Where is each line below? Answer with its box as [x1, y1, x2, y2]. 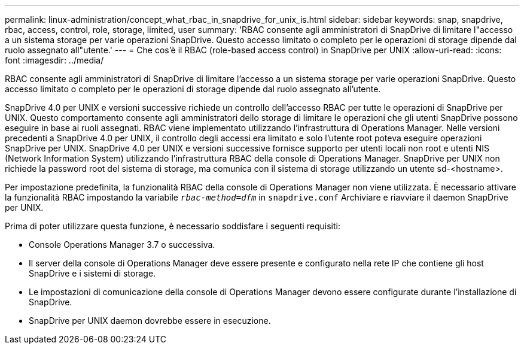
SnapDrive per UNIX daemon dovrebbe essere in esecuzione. [29, 315, 271, 326]
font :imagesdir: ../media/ [5, 55, 104, 65]
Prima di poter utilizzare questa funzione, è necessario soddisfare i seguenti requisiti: [5, 221, 340, 231]
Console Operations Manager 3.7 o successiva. [29, 239, 215, 250]
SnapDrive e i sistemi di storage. [29, 268, 156, 278]
